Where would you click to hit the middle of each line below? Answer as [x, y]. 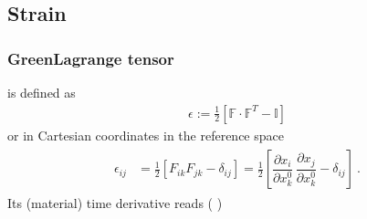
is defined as [42, 92]
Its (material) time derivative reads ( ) [115, 203]
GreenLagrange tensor [91, 58]
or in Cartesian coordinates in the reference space [146, 135]
